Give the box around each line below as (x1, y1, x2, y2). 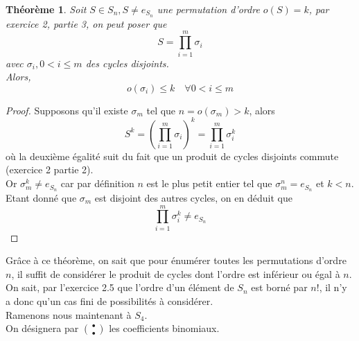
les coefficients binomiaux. (109, 321, 220, 335)
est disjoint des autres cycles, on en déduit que (94, 190, 292, 204)
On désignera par (6, 321, 79, 335)
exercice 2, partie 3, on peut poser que (6, 16, 167, 30)
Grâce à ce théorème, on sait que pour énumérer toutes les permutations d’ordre (6, 253, 347, 268)
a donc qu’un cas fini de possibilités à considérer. (6, 294, 213, 308)
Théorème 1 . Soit (6, 2, 87, 16)
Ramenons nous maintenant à (6, 307, 132, 322)
